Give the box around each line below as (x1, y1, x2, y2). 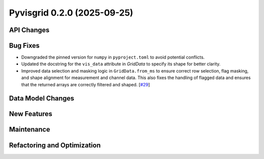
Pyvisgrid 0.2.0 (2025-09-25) (9, 7, 133, 18)
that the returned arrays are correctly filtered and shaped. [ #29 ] (21, 81, 150, 87)
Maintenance (9, 125, 50, 134)
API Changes (9, 26, 50, 34)
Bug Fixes (9, 41, 40, 50)
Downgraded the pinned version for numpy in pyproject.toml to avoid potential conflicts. (21, 54, 205, 60)
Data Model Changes (9, 94, 74, 102)
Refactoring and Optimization (9, 141, 101, 149)
